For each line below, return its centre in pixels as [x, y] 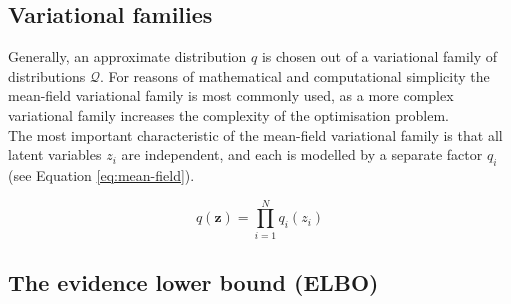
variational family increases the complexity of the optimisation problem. [228, 114]
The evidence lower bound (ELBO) [193, 282]
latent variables [55, 154]
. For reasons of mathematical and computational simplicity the [294, 75]
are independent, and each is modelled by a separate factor [302, 154]
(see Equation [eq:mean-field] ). [101, 174]
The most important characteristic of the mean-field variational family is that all [255, 134]
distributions [47, 75]
